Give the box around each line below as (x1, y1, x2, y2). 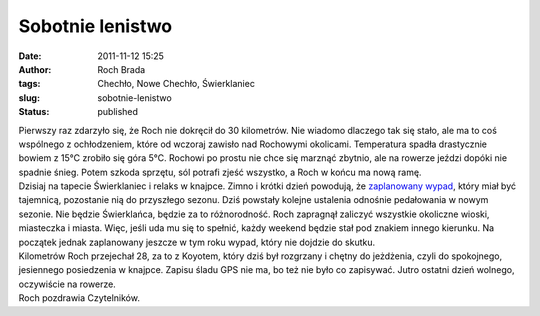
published (97, 106, 139, 118)
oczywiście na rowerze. (18, 278, 117, 290)
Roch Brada (97, 63, 146, 75)
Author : (18, 63, 52, 75)
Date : (18, 50, 42, 62)
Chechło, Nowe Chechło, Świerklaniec (97, 78, 255, 90)
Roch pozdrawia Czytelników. (18, 292, 140, 304)
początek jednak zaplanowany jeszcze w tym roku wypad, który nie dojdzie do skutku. (18, 236, 376, 248)
